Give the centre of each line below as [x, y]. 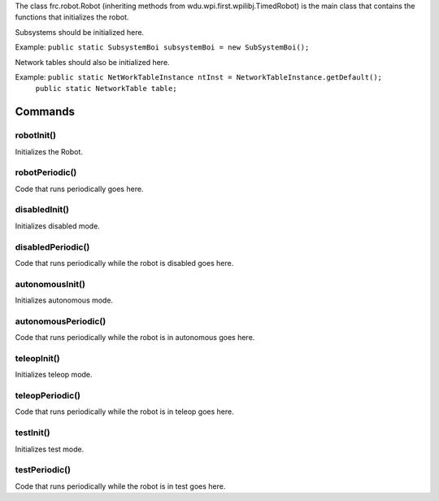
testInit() [33, 433]
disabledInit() [42, 210]
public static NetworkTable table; [106, 89]
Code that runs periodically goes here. [79, 189]
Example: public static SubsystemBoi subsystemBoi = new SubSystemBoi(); [162, 47]
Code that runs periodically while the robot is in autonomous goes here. [135, 338]
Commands [45, 112]
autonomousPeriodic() [61, 321]
